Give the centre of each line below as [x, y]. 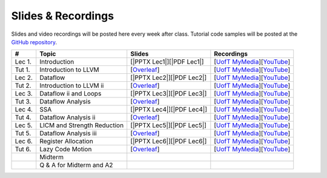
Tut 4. [23, 117]
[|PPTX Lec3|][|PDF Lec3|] [169, 94]
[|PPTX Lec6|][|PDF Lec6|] [169, 141]
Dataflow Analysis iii [68, 133]
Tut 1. [22, 70]
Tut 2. [23, 86]
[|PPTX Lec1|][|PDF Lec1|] [167, 62]
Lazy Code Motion [66, 150]
